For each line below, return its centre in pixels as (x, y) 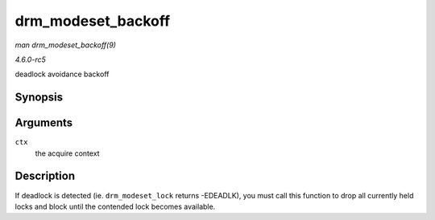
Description (45, 176)
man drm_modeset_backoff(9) (66, 45)
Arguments (44, 123)
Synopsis (39, 98)
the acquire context (67, 153)
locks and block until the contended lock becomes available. (115, 206)
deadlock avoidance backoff (62, 74)
